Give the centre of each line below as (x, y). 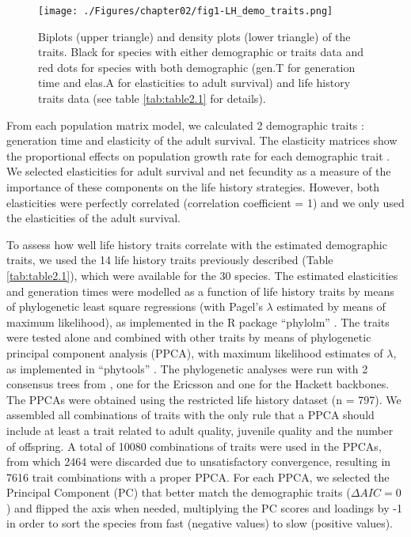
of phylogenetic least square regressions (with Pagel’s (135, 306)
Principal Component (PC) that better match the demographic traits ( (179, 492)
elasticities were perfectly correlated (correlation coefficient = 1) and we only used (205, 202)
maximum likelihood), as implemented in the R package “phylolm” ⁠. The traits (198, 321)
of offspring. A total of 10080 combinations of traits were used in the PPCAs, (194, 446)
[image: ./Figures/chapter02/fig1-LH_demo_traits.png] (186, 11)
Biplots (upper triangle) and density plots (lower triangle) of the (194, 36)
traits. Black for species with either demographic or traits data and (201, 52)
